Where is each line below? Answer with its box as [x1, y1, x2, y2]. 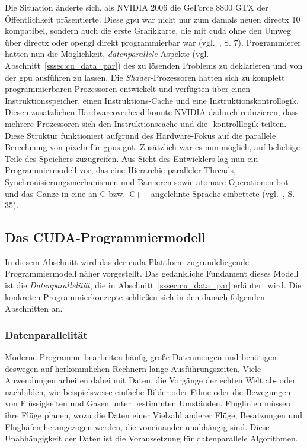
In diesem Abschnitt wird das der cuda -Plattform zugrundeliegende [5, 255, 250, 268]
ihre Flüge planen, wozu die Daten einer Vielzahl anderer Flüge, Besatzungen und [5, 409, 302, 421]
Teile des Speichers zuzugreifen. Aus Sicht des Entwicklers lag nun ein [5, 152, 258, 164]
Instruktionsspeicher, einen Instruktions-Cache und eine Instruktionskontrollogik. [5, 94, 299, 106]
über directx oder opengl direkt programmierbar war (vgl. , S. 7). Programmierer [5, 36, 301, 48]
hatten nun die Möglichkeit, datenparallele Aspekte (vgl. [5, 47, 209, 60]
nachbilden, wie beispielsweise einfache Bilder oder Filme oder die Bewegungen [5, 385, 291, 398]
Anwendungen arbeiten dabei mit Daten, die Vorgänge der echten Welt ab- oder [5, 374, 296, 386]
